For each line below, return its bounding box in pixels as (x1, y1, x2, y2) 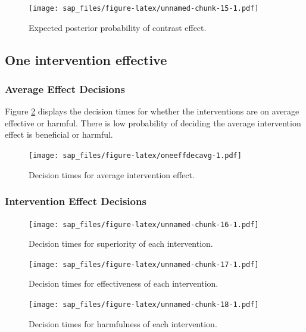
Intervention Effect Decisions (5, 194, 146, 209)
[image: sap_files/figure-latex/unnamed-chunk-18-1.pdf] (29, 300, 259, 309)
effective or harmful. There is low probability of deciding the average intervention (5, 116, 301, 129)
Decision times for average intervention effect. (29, 168, 195, 181)
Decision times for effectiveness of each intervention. (29, 277, 218, 290)
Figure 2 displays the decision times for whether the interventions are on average (5, 105, 299, 117)
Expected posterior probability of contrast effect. (29, 21, 207, 33)
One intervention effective (5, 50, 167, 69)
